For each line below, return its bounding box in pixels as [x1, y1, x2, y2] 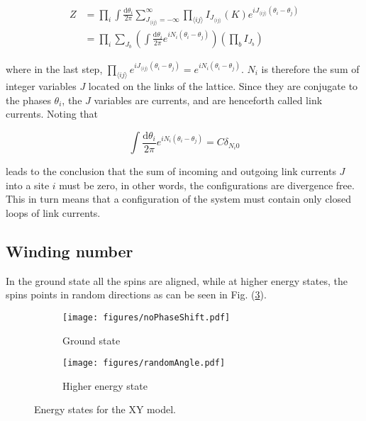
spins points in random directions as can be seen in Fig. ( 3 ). [6, 287, 267, 302]
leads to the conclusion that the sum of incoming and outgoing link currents [6, 164, 336, 179]
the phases [6, 92, 51, 107]
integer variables [6, 79, 77, 94]
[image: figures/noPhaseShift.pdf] [62, 312, 231, 322]
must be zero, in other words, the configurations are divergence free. [59, 177, 355, 192]
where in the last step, [6, 61, 103, 76]
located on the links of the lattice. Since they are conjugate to [88, 79, 358, 94]
